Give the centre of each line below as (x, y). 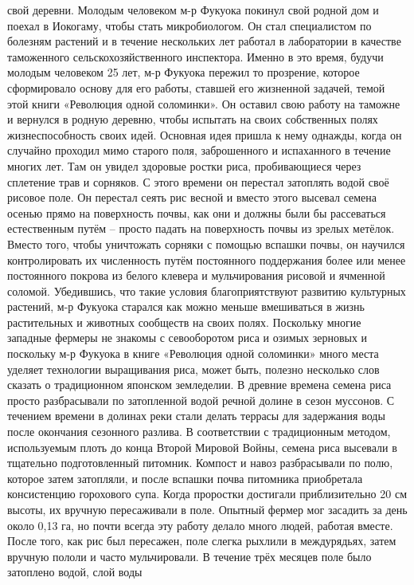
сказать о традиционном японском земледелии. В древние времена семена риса (199, 385)
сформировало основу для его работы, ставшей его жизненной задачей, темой (196, 87)
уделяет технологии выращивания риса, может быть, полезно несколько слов (193, 369)
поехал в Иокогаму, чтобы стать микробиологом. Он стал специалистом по (189, 25)
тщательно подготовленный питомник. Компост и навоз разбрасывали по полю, (200, 463)
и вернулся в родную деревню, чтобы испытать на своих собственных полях (193, 119)
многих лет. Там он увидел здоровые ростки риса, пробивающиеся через (184, 165)
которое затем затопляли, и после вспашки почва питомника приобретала (185, 478)
